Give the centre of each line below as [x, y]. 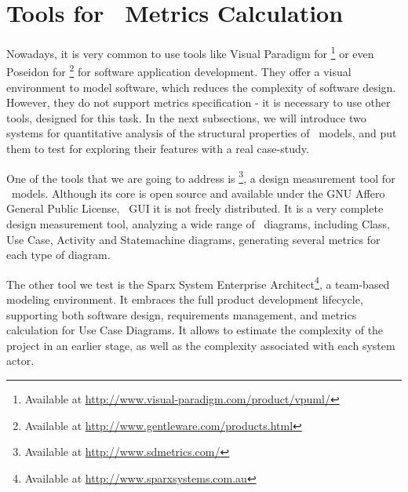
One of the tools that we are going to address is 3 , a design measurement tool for [201, 177]
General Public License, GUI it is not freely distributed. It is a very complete [195, 208]
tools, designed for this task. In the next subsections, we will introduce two [186, 117]
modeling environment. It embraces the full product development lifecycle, [185, 299]
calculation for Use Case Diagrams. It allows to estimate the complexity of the [195, 330]
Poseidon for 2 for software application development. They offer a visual [179, 71]
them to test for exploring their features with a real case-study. [158, 148]
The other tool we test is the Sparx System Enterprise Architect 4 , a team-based [198, 282]
